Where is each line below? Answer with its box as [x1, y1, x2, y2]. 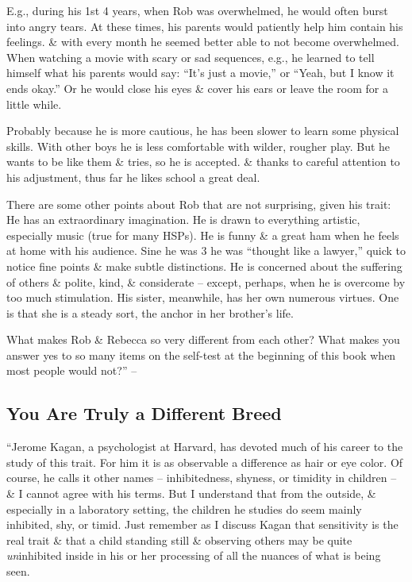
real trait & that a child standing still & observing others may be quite [6, 531, 352, 548]
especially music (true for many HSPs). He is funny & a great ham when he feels [6, 226, 399, 243]
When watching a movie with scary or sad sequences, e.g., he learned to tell [6, 48, 375, 65]
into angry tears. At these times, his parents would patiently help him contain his [6, 17, 403, 34]
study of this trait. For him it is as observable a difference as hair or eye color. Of [6, 453, 403, 470]
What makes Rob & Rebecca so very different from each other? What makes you [6, 331, 400, 348]
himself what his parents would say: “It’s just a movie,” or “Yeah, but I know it [6, 64, 395, 81]
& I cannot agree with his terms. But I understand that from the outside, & [6, 485, 376, 502]
